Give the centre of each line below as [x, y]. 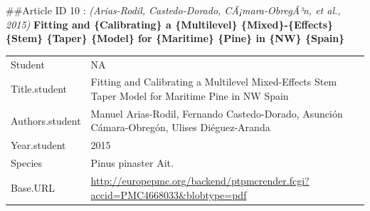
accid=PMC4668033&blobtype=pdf [169, 194]
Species [27, 163]
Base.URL [33, 187]
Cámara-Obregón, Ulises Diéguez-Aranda [180, 127]
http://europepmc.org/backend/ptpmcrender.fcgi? [200, 180]
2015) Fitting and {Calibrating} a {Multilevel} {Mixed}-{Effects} [170, 24]
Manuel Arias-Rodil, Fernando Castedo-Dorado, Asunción [217, 113]
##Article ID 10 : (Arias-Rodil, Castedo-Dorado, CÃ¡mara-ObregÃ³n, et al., [173, 10]
